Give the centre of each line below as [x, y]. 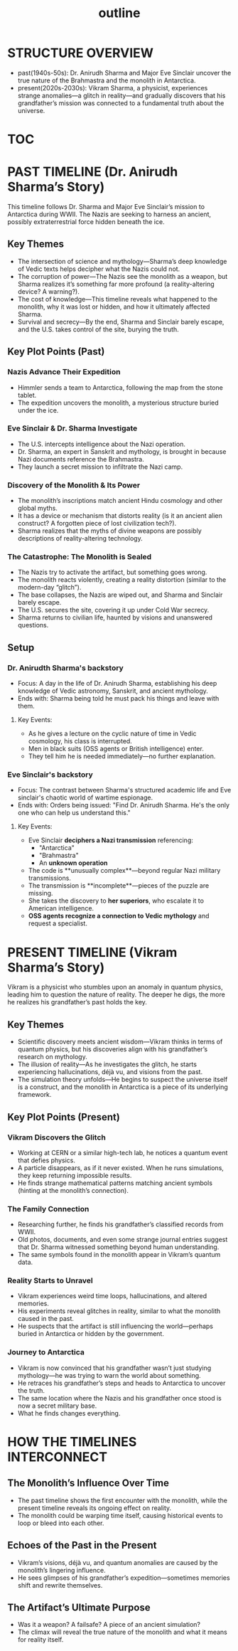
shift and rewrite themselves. [60, 1585]
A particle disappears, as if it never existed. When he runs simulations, [120, 1167]
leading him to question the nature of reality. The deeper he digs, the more [116, 994]
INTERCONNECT [58, 1457]
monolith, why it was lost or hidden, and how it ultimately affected [114, 307]
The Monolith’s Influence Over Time [88, 1483]
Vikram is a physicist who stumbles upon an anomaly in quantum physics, [115, 987]
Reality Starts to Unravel [50, 1280]
